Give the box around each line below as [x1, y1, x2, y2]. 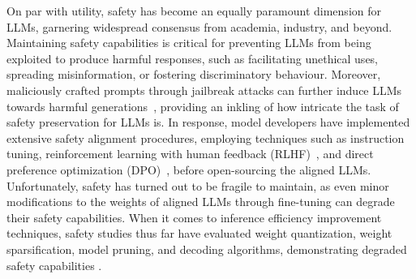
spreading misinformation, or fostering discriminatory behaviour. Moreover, [6, 66, 381, 83]
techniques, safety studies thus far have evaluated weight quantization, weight [6, 225, 392, 242]
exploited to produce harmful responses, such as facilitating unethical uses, [6, 49, 379, 67]
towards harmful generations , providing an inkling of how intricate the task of [6, 97, 399, 114]
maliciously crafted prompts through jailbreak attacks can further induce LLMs [6, 81, 402, 98]
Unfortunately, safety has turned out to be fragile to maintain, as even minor [6, 177, 389, 194]
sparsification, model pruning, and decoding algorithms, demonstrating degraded [6, 240, 407, 257]
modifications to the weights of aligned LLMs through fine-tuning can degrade [6, 193, 395, 210]
